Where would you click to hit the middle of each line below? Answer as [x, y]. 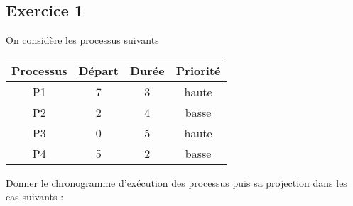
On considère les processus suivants [82, 40]
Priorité [198, 70]
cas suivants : [35, 196]
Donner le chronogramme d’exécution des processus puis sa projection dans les [176, 182]
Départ [98, 70]
